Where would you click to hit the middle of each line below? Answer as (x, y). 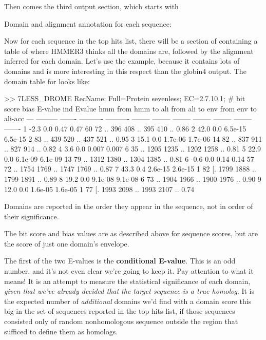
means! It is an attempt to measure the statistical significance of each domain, (127, 281)
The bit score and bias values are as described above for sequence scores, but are (131, 233)
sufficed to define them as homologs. (61, 331)
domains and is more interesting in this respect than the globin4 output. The (125, 71)
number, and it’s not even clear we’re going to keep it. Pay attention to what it (129, 271)
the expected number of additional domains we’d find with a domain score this (128, 301)
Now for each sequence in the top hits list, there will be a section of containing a (131, 41)
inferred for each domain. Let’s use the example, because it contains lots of (122, 61)
